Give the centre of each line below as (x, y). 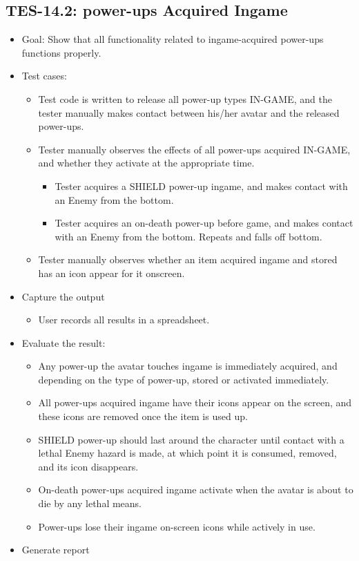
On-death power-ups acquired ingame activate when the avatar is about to (196, 489)
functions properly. (61, 52)
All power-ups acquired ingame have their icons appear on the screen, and (195, 402)
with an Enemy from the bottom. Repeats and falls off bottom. (188, 236)
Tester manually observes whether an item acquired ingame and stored (188, 259)
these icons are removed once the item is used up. (143, 416)
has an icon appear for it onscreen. (111, 273)
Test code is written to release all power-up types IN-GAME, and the (185, 98)
